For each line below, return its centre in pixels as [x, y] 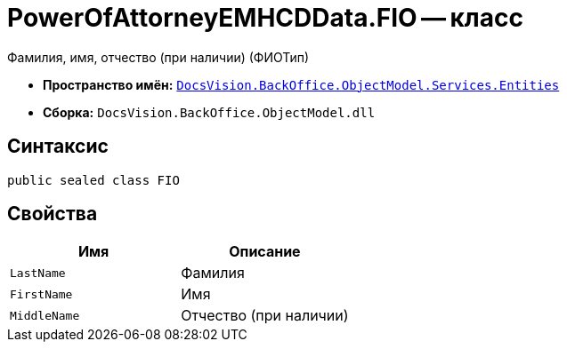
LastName [38, 273]
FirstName [41, 294]
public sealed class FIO [93, 180]
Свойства [53, 214]
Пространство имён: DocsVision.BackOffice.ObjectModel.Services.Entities [301, 84]
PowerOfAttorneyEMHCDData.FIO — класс [265, 18]
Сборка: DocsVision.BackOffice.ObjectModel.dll [209, 112]
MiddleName [45, 315]
